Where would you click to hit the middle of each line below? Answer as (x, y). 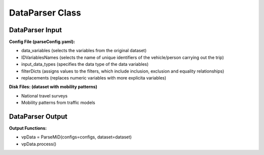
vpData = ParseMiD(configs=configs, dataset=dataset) (77, 137)
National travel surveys (44, 96)
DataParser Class (45, 13)
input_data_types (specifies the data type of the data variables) (85, 64)
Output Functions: (28, 128)
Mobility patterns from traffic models (58, 103)
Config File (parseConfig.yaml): (42, 42)
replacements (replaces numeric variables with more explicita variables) (94, 78)
